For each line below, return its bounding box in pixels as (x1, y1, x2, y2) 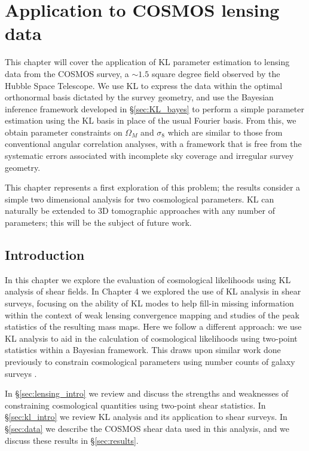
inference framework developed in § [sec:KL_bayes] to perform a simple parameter (5, 102, 304, 115)
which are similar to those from (167, 125, 283, 138)
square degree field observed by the (151, 67, 280, 79)
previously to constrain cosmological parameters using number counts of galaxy (5, 355, 295, 367)
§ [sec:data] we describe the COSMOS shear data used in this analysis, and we (5, 422, 289, 434)
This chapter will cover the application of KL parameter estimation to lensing (5, 56, 290, 68)
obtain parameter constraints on (5, 125, 123, 138)
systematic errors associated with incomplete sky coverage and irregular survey (5, 149, 294, 162)
